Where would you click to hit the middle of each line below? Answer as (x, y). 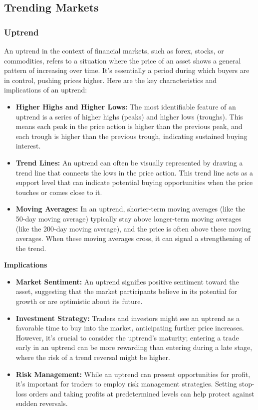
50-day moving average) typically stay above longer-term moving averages (129, 218)
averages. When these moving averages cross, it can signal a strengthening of (133, 238)
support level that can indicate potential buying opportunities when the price (134, 182)
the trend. (31, 248)
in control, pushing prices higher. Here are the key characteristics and (111, 80)
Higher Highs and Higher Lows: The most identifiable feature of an (126, 106)
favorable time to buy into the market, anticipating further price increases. (130, 328)
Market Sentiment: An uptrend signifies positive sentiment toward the (127, 281)
